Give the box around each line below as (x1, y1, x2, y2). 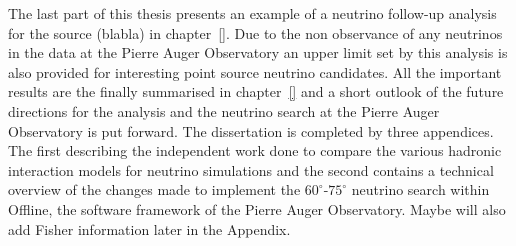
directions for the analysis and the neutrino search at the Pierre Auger (8, 100, 440, 121)
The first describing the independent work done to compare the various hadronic (8, 140, 502, 161)
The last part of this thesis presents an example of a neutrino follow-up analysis (8, 3, 497, 23)
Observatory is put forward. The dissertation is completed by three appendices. (8, 120, 494, 141)
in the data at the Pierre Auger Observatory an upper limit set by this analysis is (8, 42, 508, 63)
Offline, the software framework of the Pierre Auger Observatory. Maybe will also (8, 198, 506, 219)
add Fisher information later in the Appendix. (8, 218, 291, 239)
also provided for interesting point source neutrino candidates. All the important (8, 61, 502, 82)
